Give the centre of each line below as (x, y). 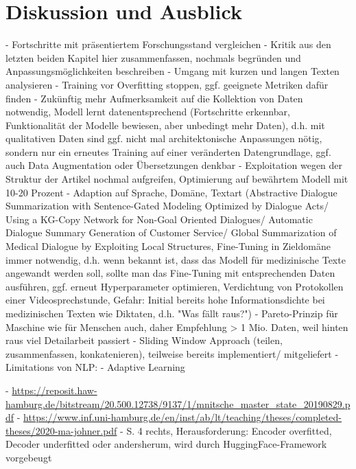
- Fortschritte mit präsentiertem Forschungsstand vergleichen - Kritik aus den (168, 44)
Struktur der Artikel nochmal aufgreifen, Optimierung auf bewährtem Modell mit (177, 179)
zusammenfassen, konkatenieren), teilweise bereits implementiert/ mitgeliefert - (172, 353)
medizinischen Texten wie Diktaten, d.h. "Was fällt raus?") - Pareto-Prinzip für (172, 313)
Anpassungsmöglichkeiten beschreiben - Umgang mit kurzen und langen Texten (173, 71)
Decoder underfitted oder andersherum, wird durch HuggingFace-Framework (166, 444)
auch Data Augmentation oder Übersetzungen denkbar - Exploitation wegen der (174, 165)
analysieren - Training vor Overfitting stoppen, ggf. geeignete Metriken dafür (167, 84)
